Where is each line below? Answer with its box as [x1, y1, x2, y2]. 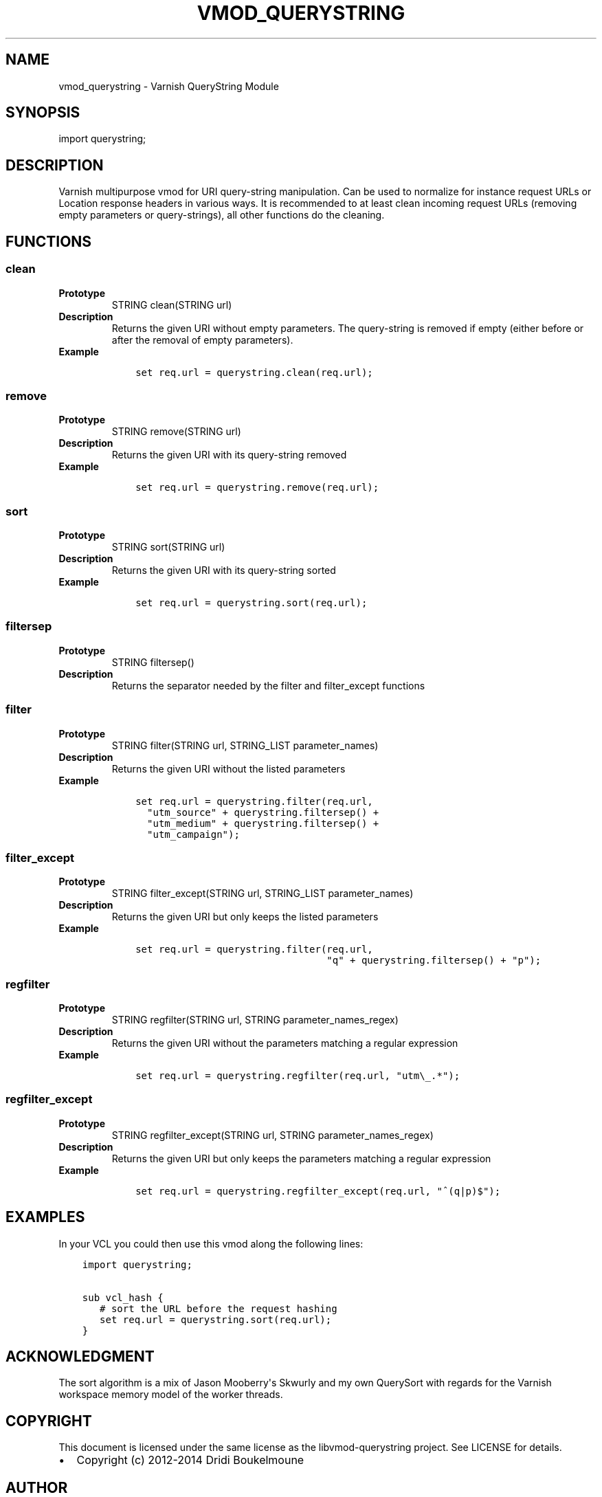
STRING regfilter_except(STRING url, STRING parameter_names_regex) [111, 1129, 434, 1141]
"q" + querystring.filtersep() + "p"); [326, 955, 542, 966]
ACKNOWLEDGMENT [5, 1348, 155, 1366]
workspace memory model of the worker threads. [58, 1388, 283, 1401]
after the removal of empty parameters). [111, 333, 293, 346]
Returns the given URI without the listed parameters [111, 762, 346, 775]
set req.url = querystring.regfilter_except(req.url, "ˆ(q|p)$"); [135, 1185, 501, 1197]
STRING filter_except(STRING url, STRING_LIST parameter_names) [111, 887, 414, 900]
